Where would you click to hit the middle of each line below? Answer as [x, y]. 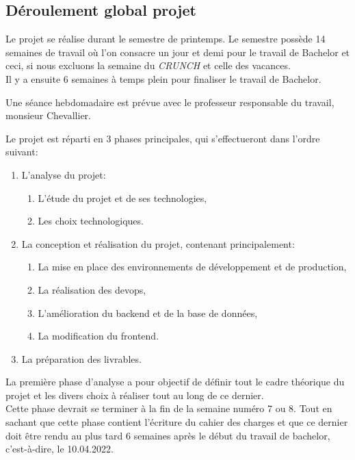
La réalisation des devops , [92, 289]
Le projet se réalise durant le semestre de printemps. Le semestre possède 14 [166, 39]
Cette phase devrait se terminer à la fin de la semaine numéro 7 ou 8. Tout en [169, 408]
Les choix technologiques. [91, 221]
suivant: [22, 152]
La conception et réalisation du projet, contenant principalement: [158, 243]
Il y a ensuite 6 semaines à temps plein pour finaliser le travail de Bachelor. [163, 78]
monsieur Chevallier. [48, 115]
